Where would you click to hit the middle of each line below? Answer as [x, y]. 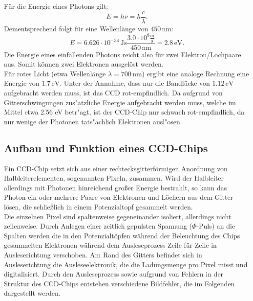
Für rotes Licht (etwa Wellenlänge [55, 73]
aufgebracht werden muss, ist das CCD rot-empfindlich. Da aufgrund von [113, 92]
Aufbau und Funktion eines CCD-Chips [106, 148]
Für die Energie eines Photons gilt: [56, 6]
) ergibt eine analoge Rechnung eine [195, 73]
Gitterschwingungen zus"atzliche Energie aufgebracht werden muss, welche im [120, 102]
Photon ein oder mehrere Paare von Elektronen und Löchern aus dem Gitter [119, 197]
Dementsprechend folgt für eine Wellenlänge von [76, 28]
